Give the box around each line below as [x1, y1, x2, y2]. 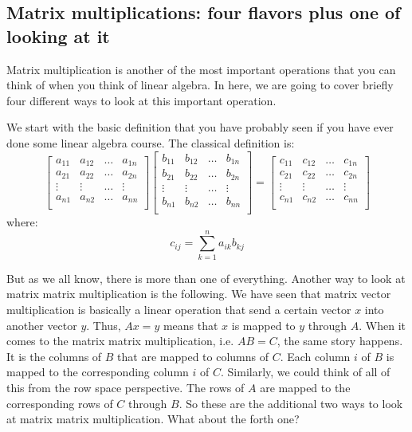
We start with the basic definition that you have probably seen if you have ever [6, 119, 394, 135]
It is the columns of [6, 348, 102, 364]
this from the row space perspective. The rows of [6, 379, 245, 395]
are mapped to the [260, 379, 351, 395]
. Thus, [86, 316, 121, 333]
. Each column [280, 348, 351, 364]
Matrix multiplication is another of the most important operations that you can [6, 61, 396, 77]
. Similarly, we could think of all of [220, 363, 390, 380]
